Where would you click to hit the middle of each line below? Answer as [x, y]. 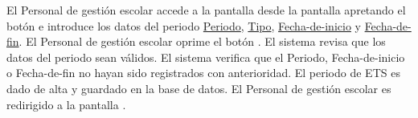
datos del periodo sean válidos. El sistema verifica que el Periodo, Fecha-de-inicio [206, 57]
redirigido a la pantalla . [66, 104]
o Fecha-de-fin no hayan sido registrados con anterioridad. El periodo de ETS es [203, 73]
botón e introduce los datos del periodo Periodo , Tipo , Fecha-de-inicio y [184, 25]
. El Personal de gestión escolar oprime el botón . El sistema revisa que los [202, 41]
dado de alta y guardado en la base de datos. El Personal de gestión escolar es [199, 88]
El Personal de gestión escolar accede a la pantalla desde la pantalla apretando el [206, 10]
